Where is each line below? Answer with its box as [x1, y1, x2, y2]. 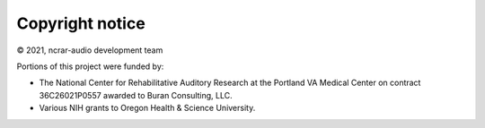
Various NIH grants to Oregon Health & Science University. [39, 103, 256, 114]
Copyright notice [16, 13, 145, 33]
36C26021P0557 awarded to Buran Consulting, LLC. [39, 90, 233, 100]
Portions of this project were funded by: [16, 61, 164, 72]
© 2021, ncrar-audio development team [16, 45, 163, 55]
